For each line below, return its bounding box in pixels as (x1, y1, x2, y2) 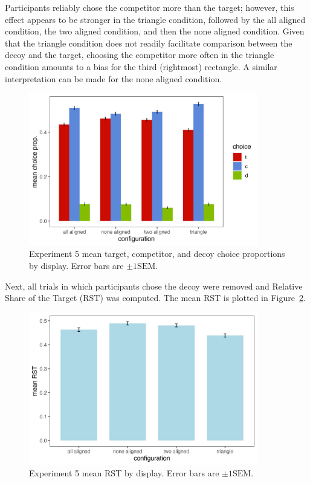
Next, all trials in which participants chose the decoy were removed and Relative (5, 279, 303, 292)
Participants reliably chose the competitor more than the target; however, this (5, 1, 294, 13)
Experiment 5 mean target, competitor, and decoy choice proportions (29, 247, 285, 260)
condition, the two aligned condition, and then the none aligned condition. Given (5, 25, 305, 37)
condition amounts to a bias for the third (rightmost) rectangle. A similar (5, 60, 277, 73)
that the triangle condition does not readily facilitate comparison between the (5, 36, 292, 49)
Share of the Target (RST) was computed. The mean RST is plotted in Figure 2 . (5, 291, 306, 304)
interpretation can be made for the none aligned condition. (5, 72, 222, 85)
